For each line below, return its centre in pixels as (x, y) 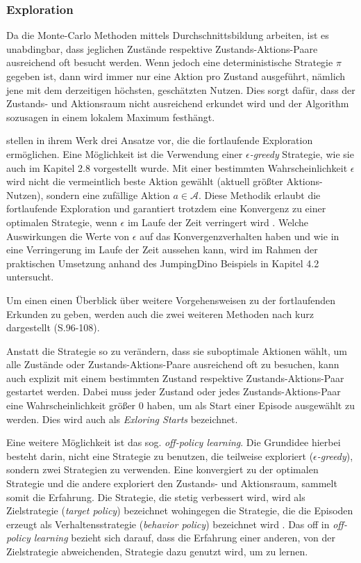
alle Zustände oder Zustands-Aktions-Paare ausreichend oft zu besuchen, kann (173, 364)
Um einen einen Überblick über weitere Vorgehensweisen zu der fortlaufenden (171, 300)
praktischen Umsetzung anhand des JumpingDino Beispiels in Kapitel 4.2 (163, 263)
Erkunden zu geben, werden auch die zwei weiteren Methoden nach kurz (160, 314)
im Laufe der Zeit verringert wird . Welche (218, 222)
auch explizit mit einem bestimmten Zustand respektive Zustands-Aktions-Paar (175, 378)
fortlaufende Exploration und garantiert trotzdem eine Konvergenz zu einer (166, 208)
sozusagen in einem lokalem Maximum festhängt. (111, 117)
